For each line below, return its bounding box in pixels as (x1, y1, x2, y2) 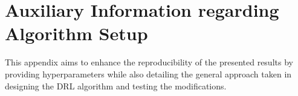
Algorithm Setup (5, 21, 148, 46)
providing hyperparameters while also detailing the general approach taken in (5, 67, 292, 80)
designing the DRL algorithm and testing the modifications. (5, 79, 227, 92)
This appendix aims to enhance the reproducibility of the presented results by (5, 56, 293, 68)
